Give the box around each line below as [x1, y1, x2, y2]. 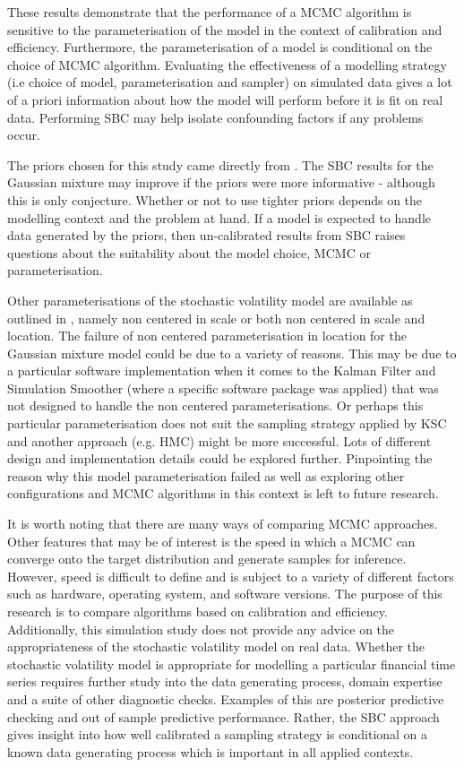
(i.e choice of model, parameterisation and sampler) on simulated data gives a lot [7, 73, 452, 91]
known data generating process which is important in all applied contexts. [7, 742, 414, 761]
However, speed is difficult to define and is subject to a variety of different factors [7, 566, 454, 585]
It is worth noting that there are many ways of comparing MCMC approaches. [7, 514, 438, 533]
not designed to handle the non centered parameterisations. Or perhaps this [7, 396, 424, 415]
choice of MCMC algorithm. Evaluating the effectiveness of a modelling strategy [7, 55, 447, 73]
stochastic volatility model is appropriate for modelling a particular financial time [7, 654, 456, 673]
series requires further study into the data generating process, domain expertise [7, 672, 443, 691]
